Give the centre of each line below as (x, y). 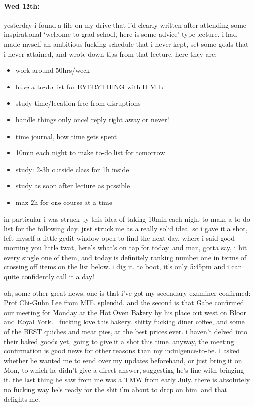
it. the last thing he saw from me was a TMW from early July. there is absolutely (127, 380)
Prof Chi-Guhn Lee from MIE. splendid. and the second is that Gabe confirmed (124, 303)
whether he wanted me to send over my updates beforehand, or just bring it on (123, 360)
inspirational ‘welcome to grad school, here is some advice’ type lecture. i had (121, 34)
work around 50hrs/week (53, 70)
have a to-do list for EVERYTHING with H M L (89, 86)
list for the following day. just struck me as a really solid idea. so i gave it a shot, (126, 228)
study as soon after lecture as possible (73, 186)
